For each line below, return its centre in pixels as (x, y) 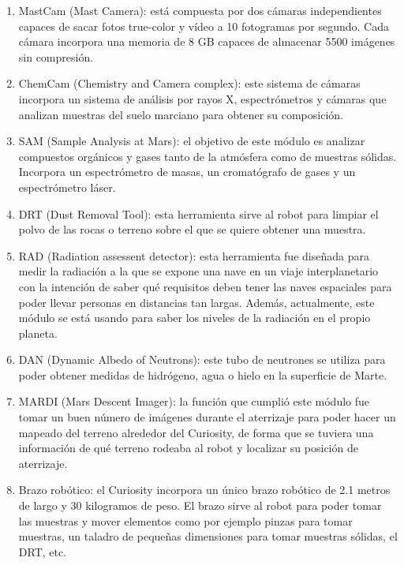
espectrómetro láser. (67, 187)
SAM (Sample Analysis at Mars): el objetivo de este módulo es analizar (192, 141)
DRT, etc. (43, 551)
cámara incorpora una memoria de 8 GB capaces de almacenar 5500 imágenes (207, 41)
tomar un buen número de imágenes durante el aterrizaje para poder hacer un (207, 417)
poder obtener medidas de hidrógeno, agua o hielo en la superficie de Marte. (203, 374)
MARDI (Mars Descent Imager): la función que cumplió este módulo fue (194, 401)
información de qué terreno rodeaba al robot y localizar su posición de (188, 448)
